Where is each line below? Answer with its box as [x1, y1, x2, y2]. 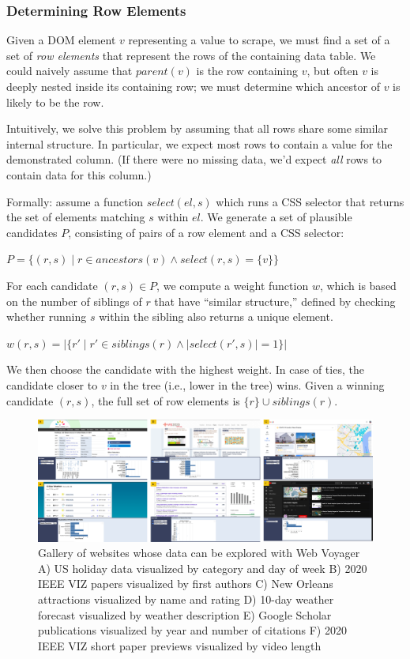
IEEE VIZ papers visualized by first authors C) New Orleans [38, 575, 333, 592]
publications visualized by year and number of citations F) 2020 [38, 622, 347, 638]
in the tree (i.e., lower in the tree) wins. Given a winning [110, 376, 385, 393]
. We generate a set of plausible [200, 209, 352, 225]
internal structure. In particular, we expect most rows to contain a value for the [6, 135, 393, 152]
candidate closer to [6, 376, 98, 393]
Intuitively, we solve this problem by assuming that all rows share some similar [6, 120, 388, 137]
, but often [307, 62, 359, 79]
